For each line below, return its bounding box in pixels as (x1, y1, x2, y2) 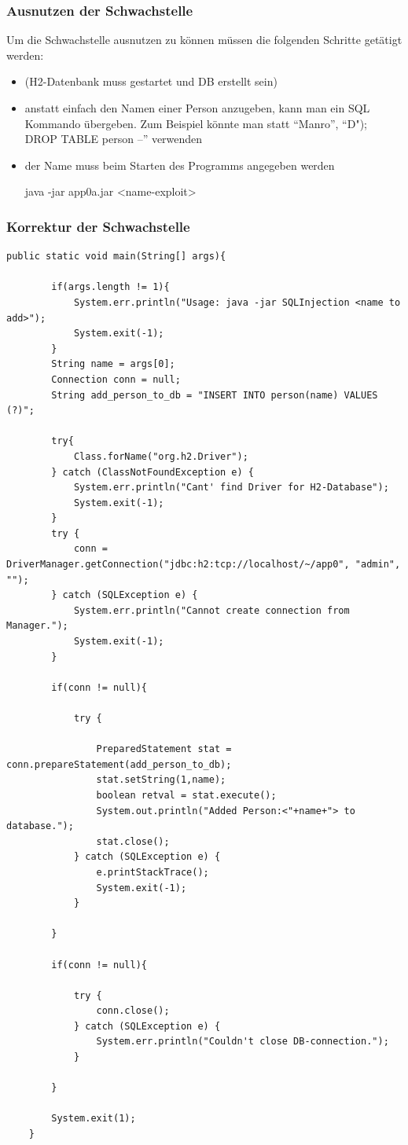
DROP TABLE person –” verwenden (24, 130, 203, 147)
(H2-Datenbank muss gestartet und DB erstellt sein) (24, 73, 278, 90)
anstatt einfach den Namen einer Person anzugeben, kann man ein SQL (24, 100, 370, 116)
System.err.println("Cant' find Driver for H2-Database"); (73, 482, 389, 494)
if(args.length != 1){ (51, 281, 170, 293)
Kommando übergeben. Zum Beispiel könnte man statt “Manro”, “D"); (24, 115, 367, 131)
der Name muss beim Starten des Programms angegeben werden (24, 156, 335, 173)
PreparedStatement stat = (96, 743, 232, 755)
